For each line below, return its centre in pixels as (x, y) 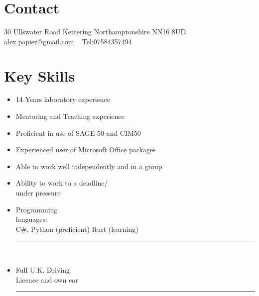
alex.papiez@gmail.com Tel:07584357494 (68, 41)
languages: (31, 219)
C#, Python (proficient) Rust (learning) (77, 229)
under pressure (38, 193)
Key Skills (40, 75)
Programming (37, 209)
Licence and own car (47, 279)
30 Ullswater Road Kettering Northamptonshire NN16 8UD (95, 32)
